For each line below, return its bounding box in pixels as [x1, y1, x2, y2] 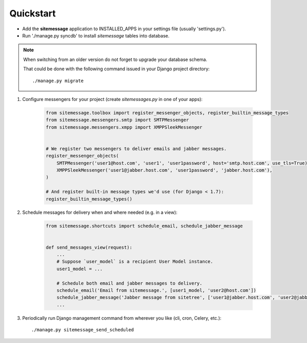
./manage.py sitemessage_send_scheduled [31, 327, 134, 333]
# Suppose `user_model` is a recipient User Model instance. [56, 259, 213, 265]
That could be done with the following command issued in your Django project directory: [23, 66, 210, 72]
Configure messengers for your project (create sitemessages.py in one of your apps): [22, 96, 203, 102]
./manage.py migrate [32, 77, 84, 84]
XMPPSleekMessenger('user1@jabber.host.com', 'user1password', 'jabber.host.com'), [56, 167, 273, 173]
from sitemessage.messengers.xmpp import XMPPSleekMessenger [46, 124, 203, 130]
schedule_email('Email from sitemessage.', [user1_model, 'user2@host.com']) [56, 288, 257, 293]
